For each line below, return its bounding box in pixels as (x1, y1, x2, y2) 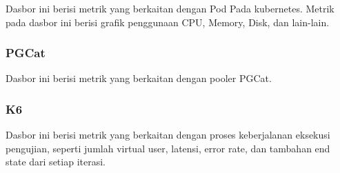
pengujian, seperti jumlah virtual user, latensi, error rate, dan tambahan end (6, 141, 330, 155)
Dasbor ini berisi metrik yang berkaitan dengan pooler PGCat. (6, 71, 272, 85)
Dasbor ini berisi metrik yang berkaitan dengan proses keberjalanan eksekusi (6, 128, 330, 142)
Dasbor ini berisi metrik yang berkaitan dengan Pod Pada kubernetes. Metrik (6, 1, 334, 15)
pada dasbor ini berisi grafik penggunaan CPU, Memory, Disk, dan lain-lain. (6, 14, 330, 29)
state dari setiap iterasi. (6, 154, 106, 169)
